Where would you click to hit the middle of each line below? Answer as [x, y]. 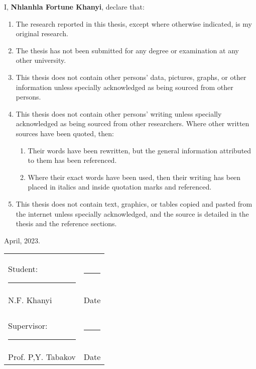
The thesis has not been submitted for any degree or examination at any [127, 50]
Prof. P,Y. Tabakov [42, 357]
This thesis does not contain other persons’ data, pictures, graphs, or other [131, 77]
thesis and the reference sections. [66, 223]
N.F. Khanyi [30, 300]
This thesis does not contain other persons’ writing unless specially [119, 113]
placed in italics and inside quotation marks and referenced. [120, 187]
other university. [41, 60]
